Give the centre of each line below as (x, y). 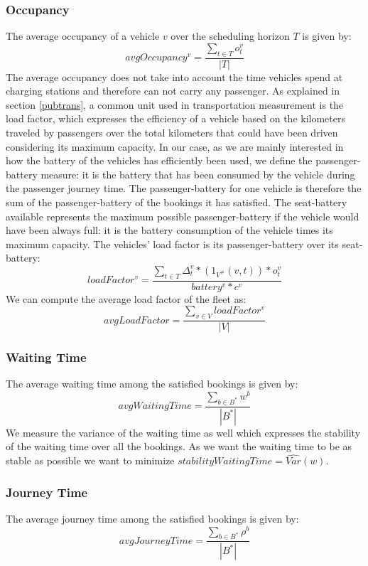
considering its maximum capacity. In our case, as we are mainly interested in (175, 146)
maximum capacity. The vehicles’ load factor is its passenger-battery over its (172, 244)
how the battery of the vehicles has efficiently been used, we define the (159, 160)
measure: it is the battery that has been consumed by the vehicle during (198, 174)
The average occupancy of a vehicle (83, 36)
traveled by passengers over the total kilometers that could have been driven (172, 133)
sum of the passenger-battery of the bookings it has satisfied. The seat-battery (177, 202)
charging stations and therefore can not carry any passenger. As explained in (173, 91)
